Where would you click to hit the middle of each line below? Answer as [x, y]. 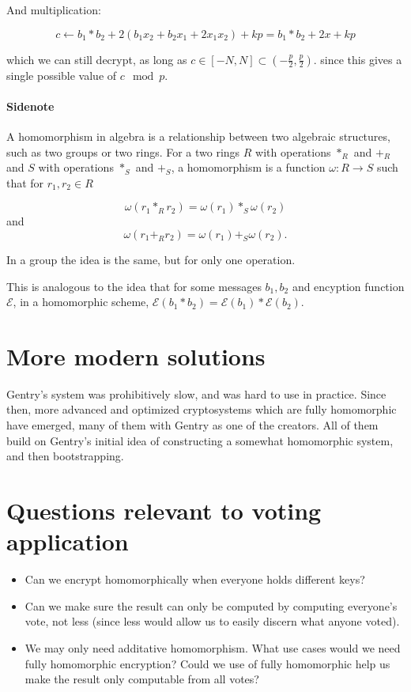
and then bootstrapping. [65, 456]
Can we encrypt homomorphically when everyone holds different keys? [195, 579]
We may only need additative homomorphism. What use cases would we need [213, 647]
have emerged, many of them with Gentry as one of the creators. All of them [192, 425]
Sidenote [30, 106]
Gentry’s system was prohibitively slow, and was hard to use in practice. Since [196, 393]
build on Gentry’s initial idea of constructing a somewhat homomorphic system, [200, 440]
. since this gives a [358, 59]
